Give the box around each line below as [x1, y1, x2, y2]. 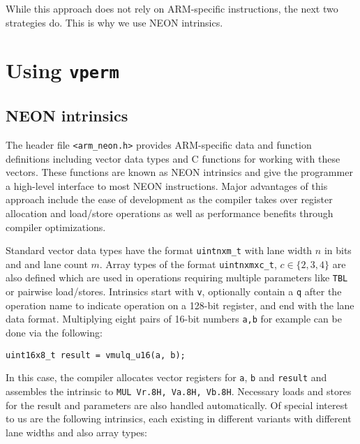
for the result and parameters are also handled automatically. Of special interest [6, 397, 348, 412]
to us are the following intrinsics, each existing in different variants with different [6, 411, 352, 426]
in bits [324, 243, 352, 258]
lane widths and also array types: [6, 424, 147, 439]
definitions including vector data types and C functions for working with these [6, 151, 340, 165]
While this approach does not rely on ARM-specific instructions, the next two [6, 1, 338, 15]
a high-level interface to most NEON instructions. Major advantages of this [6, 178, 328, 193]
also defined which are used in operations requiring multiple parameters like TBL [6, 270, 348, 285]
